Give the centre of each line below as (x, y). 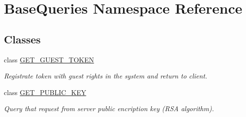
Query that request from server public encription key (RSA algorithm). (109, 108)
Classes (22, 39)
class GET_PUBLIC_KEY (45, 92)
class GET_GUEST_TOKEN (49, 59)
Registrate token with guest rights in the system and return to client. (106, 76)
